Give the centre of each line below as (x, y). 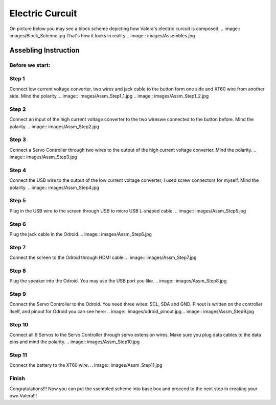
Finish (17, 378)
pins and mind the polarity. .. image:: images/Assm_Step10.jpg (75, 342)
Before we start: (30, 65)
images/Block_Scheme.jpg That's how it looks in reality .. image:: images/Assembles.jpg (102, 35)
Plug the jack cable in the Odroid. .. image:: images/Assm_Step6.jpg (80, 234)
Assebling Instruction (45, 50)
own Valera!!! (23, 395)
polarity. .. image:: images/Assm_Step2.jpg (54, 126)
